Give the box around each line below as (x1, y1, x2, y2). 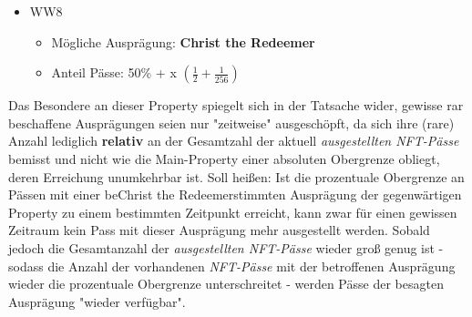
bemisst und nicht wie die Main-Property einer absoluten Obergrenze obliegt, (8, 148, 440, 168)
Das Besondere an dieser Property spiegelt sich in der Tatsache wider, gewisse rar (8, 96, 464, 115)
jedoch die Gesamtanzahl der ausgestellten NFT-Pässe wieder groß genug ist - (8, 238, 444, 257)
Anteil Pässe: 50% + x (51, 63, 177, 82)
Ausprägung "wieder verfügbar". (8, 291, 186, 311)
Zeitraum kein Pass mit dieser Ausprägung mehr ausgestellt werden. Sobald (8, 220, 430, 240)
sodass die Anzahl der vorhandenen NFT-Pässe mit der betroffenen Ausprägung (8, 256, 456, 275)
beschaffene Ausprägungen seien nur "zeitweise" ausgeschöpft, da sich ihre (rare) (8, 113, 455, 132)
